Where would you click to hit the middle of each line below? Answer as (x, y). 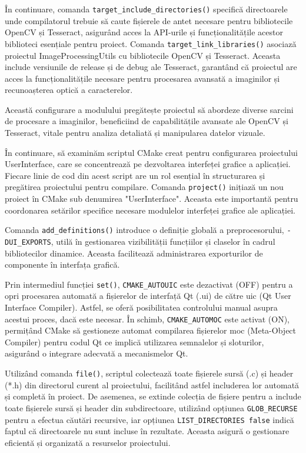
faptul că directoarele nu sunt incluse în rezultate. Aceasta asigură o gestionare (147, 431)
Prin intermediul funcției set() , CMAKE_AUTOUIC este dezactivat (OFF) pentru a (149, 284)
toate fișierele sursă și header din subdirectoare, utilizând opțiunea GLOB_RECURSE (151, 407)
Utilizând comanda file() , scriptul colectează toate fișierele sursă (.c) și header (149, 373)
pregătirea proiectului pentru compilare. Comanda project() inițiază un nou (144, 187)
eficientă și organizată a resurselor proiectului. (88, 442)
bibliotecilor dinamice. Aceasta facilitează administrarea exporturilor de (134, 253)
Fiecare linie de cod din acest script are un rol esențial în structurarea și (135, 175)
